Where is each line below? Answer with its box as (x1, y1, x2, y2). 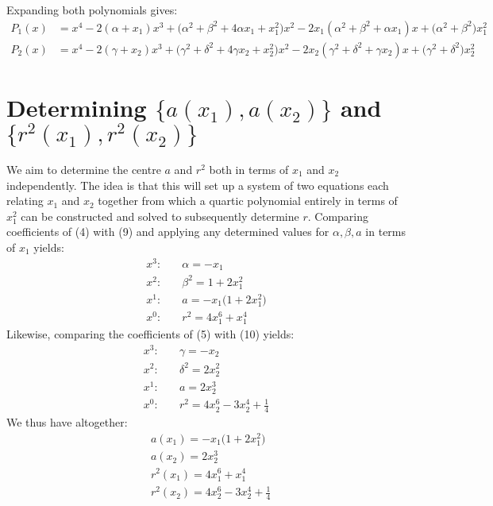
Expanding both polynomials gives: (6, 2, 178, 17)
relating (6, 192, 44, 209)
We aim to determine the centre (6, 160, 161, 177)
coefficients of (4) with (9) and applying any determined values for (6, 223, 329, 240)
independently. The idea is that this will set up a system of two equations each (6, 176, 389, 193)
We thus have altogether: (6, 414, 128, 431)
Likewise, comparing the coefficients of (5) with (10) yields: (6, 326, 295, 342)
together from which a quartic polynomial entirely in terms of (98, 192, 398, 209)
